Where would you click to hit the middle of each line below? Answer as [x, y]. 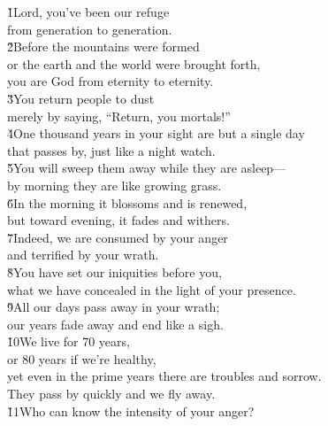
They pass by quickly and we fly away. [111, 394]
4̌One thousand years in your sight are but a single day [156, 133]
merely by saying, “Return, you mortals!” [119, 116]
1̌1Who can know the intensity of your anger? [131, 411]
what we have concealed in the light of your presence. [152, 289]
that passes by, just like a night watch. [111, 150]
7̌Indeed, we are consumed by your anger [118, 237]
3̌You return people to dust [81, 98]
